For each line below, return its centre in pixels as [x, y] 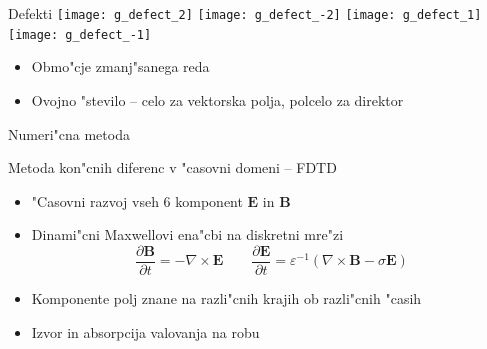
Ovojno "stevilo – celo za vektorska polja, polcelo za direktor [217, 99]
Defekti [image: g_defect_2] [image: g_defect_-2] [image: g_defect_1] [245, 13]
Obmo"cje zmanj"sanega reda [120, 66]
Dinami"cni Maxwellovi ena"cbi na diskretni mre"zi [187, 234]
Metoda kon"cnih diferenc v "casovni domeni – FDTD [172, 167]
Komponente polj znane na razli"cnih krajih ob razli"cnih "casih [226, 297]
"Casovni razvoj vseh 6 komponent [137, 200]
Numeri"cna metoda [69, 133]
